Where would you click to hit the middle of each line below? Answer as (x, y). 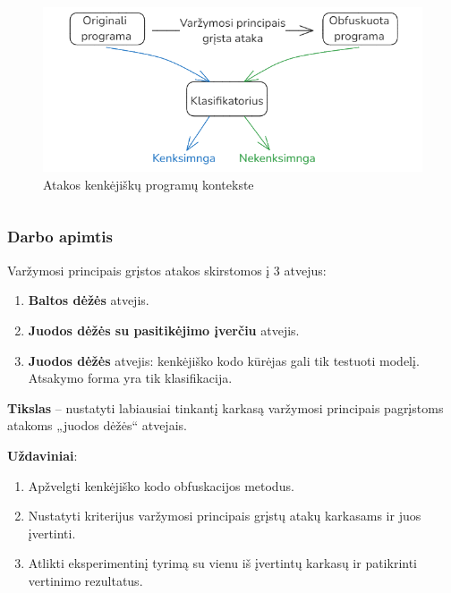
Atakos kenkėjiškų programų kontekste (149, 184)
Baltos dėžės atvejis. (89, 300)
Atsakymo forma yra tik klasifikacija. (130, 378)
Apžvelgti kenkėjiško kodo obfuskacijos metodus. (161, 485)
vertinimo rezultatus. (85, 580)
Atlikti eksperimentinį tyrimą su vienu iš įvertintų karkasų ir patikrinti (223, 563)
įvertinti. (52, 533)
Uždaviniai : (43, 455)
